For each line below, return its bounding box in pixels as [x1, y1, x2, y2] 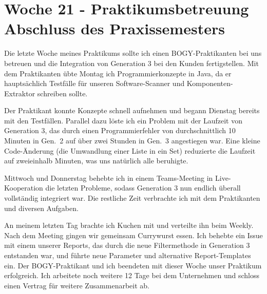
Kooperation [4, 182, 43, 193]
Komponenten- [186, 78, 233, 89]
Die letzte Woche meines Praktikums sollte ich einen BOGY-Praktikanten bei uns [4, 48, 262, 58]
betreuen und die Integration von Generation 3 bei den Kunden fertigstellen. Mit [4, 57, 259, 68]
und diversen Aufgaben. [4, 202, 79, 213]
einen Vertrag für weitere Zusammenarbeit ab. [4, 280, 149, 290]
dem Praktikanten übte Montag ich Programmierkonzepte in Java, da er [4, 68, 232, 78]
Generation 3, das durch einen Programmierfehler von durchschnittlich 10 [4, 125, 236, 136]
